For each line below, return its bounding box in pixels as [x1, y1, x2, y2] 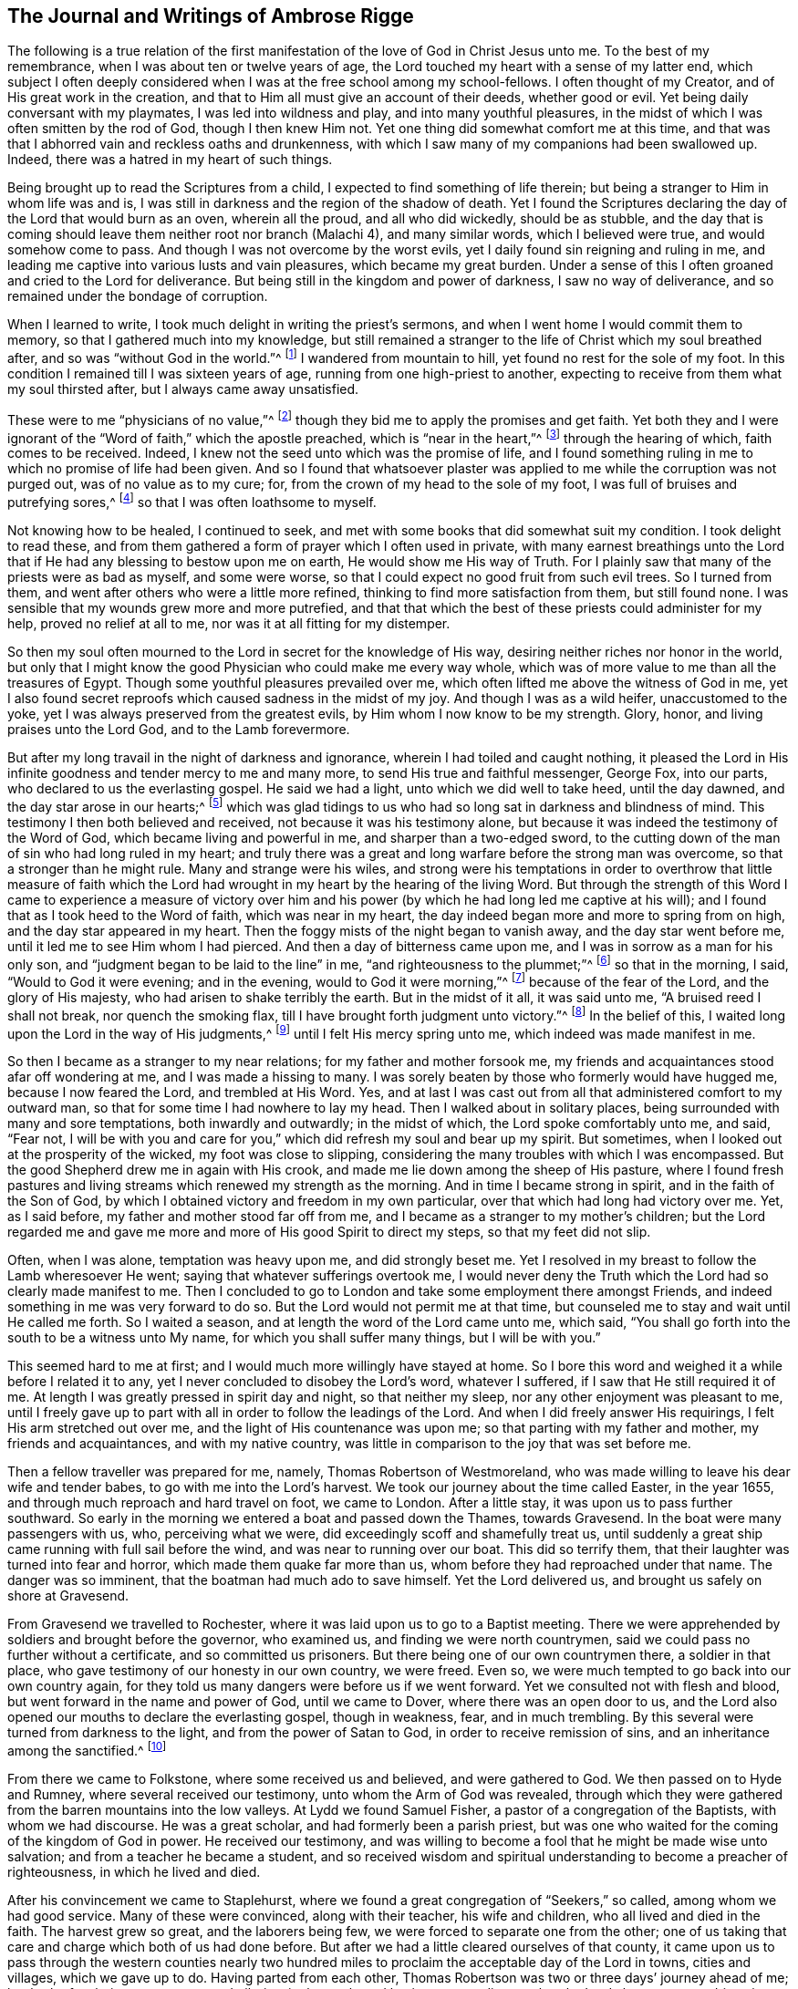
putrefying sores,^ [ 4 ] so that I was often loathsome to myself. [7, 492, 377, 511]
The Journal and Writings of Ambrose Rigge [7, 5, 414, 27]
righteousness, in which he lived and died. [7, 1863, 261, 1880]
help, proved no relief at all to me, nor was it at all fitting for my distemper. [7, 616, 451, 632]
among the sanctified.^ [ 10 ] [7, 1740, 167, 1758]
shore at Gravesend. [7, 1588, 130, 1604]
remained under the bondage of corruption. [7, 288, 268, 305]
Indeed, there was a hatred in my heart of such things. [7, 151, 333, 168]
